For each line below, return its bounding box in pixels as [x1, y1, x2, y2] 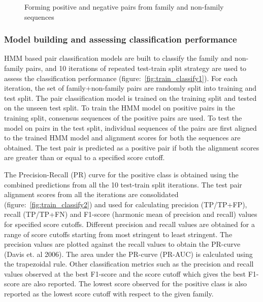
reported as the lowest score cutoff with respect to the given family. [4, 288, 214, 299]
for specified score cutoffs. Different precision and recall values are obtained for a [4, 218, 255, 229]
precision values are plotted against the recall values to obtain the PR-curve [4, 239, 241, 249]
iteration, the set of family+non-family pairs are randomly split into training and [4, 83, 257, 93]
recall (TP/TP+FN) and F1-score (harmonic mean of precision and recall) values [4, 209, 257, 219]
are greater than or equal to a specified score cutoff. [4, 152, 165, 163]
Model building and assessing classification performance [4, 33, 237, 46]
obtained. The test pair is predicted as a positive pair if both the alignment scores [4, 142, 259, 153]
